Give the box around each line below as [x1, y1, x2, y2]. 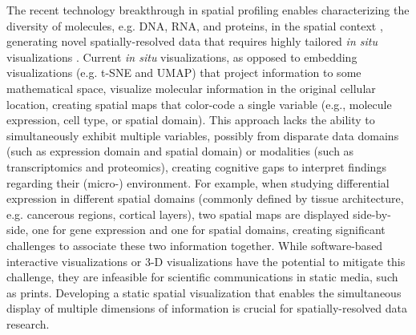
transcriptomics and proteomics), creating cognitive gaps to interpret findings [6, 158, 386, 175]
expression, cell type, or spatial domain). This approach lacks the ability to [6, 111, 375, 128]
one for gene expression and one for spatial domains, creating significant [31, 221, 386, 238]
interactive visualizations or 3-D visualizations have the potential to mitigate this [6, 252, 406, 269]
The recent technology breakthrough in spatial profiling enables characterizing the [6, 2, 410, 18]
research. [6, 315, 50, 332]
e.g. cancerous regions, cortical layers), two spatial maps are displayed [6, 205, 349, 222]
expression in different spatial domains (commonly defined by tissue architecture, [6, 190, 404, 207]
